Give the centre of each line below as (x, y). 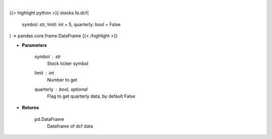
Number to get (62, 80)
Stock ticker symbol (68, 63)
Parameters (35, 45)
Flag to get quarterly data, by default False (91, 96)
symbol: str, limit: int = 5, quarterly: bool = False (71, 24)
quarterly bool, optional (61, 89)
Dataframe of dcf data (70, 126)
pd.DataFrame (49, 119)
